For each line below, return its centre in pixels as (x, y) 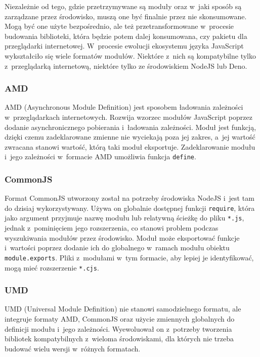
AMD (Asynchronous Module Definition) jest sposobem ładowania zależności (124, 107)
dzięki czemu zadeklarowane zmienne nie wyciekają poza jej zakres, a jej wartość (130, 137)
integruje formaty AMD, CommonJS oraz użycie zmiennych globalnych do (120, 319)
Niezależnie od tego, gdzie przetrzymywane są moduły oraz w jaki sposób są (123, 6)
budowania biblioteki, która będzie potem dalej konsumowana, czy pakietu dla (126, 36)
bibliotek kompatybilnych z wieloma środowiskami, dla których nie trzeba (119, 339)
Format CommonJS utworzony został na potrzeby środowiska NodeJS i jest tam (129, 198)
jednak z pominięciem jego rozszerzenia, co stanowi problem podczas (112, 228)
